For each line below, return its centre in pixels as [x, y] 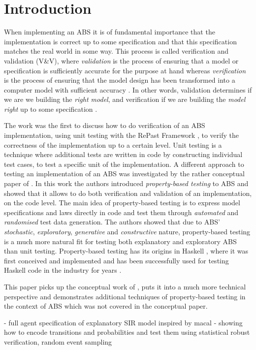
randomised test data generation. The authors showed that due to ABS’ [112, 222]
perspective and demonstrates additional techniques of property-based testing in [125, 296]
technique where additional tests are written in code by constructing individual [123, 154]
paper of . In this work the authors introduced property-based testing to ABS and [126, 183]
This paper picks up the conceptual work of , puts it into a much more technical [125, 286]
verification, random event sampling [58, 341]
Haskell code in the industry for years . [63, 270]
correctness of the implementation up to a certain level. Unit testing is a [113, 144]
